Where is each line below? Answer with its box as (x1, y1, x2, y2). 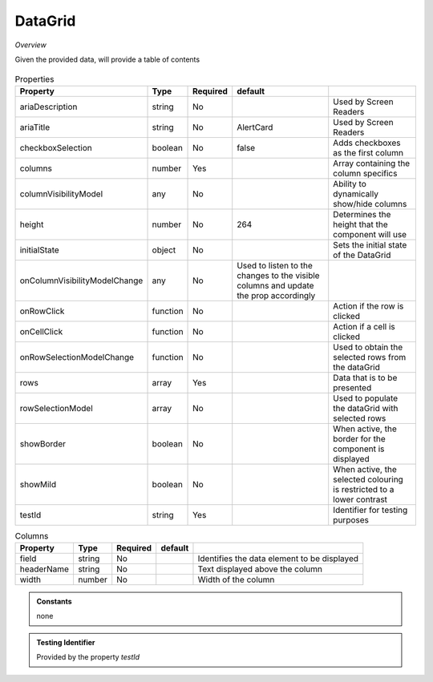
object (152, 244, 176, 256)
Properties (14, 73, 55, 84)
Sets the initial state (333, 239, 407, 250)
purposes (333, 514, 369, 525)
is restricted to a (333, 483, 395, 494)
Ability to (333, 178, 366, 189)
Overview (14, 40, 47, 50)
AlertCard (237, 121, 273, 132)
